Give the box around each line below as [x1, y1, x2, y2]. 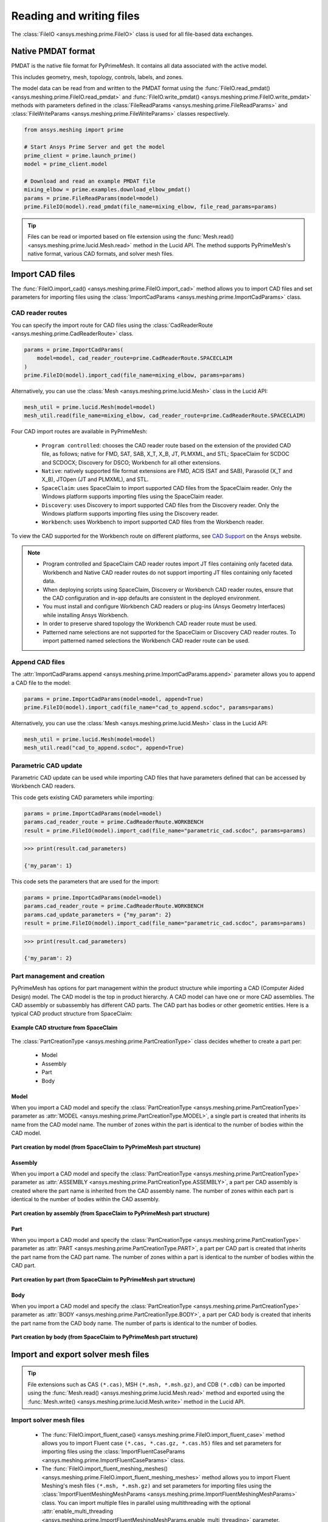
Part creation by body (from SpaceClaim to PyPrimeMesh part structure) [11, 1333, 198, 1341]
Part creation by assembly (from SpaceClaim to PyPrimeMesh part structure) [11, 1209, 210, 1217]
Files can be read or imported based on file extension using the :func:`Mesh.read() [27, 233, 234, 240]
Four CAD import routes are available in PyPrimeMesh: [11, 428, 148, 435]
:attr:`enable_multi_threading [41, 1507, 114, 1515]
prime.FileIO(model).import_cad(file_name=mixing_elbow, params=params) [24, 372, 245, 379]
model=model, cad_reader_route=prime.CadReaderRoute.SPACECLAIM [36, 355, 233, 362]
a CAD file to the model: [11, 679, 71, 686]
